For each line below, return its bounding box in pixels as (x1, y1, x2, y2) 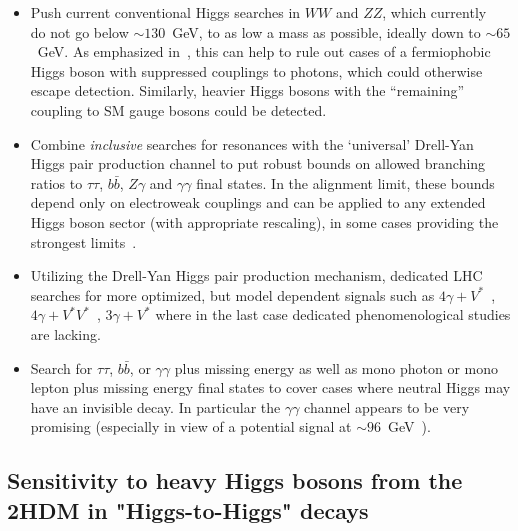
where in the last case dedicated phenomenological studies (155, 304, 511, 325)
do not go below (30, 21, 129, 42)
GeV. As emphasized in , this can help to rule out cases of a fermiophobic (37, 41, 491, 62)
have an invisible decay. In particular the (30, 396, 281, 417)
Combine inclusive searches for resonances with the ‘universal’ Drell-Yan (30, 133, 474, 154)
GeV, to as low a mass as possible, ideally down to (172, 21, 481, 42)
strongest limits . (30, 231, 137, 252)
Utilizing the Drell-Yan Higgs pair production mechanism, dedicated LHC (30, 265, 483, 286)
